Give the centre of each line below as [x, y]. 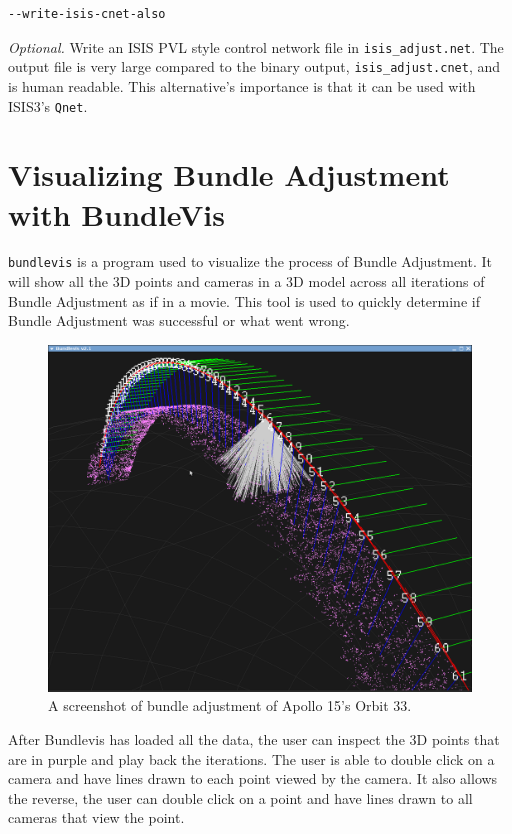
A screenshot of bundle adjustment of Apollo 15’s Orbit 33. [230, 705]
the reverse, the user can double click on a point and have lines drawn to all [240, 797]
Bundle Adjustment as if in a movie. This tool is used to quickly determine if [244, 300]
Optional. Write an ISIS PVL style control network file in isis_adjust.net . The [256, 46]
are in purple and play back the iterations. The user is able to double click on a [251, 758]
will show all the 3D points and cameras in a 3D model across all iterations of [246, 281]
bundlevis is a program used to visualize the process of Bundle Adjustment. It [250, 261]
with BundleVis [116, 213]
